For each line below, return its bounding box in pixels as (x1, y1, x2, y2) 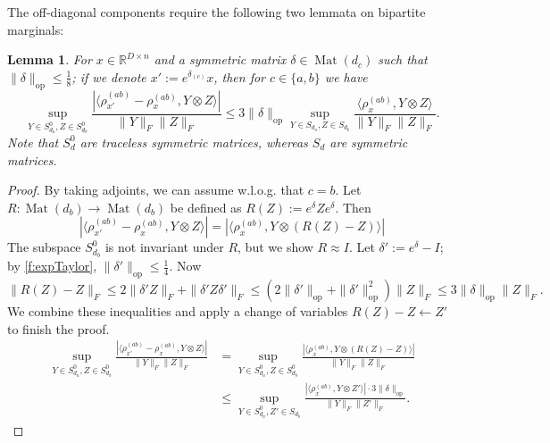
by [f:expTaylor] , (7, 256, 97, 275)
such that (378, 50, 428, 69)
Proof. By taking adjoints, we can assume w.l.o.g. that (7, 180, 304, 199)
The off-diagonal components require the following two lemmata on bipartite (7, 3, 426, 21)
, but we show (237, 238, 313, 256)
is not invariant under (104, 238, 224, 256)
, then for (213, 67, 266, 86)
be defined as (170, 197, 242, 216)
